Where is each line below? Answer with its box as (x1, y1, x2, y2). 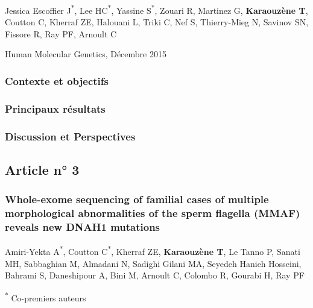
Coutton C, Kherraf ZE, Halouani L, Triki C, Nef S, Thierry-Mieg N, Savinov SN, (5, 16, 309, 28)
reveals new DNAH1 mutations (5, 219, 160, 234)
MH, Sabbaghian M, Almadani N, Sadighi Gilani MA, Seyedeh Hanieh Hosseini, (5, 257, 302, 269)
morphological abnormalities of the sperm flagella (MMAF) (5, 206, 300, 221)
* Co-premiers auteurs (5, 289, 86, 304)
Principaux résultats (5, 101, 106, 116)
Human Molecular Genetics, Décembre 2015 (5, 48, 166, 60)
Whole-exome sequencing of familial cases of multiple (5, 192, 269, 207)
